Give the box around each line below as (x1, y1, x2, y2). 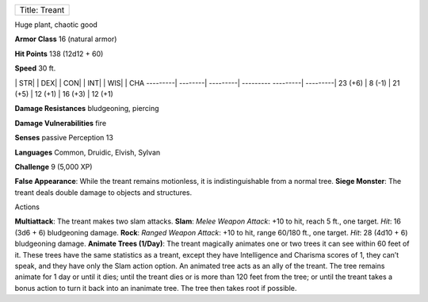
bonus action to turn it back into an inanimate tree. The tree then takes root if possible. (14, 283, 297, 292)
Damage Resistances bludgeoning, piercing (14, 104, 159, 113)
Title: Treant (19, 5, 65, 15)
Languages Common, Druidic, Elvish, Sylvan (14, 147, 161, 157)
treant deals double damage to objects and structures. (14, 187, 193, 197)
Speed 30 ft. (14, 63, 56, 73)
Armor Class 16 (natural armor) (14, 34, 117, 44)
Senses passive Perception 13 (14, 133, 114, 143)
